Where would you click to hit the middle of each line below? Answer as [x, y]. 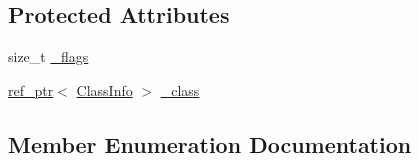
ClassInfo [104, 89]
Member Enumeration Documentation [210, 143]
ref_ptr [31, 89]
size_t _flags [48, 56]
